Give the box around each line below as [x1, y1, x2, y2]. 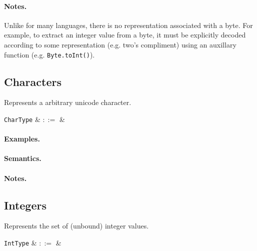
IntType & [4, 237, 37, 248]
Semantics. [4, 153, 41, 163]
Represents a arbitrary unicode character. [4, 97, 131, 107]
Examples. [4, 133, 40, 144]
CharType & [4, 114, 40, 124]
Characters [4, 73, 61, 89]
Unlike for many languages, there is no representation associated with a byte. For [4, 19, 253, 30]
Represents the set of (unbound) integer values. [4, 220, 149, 231]
